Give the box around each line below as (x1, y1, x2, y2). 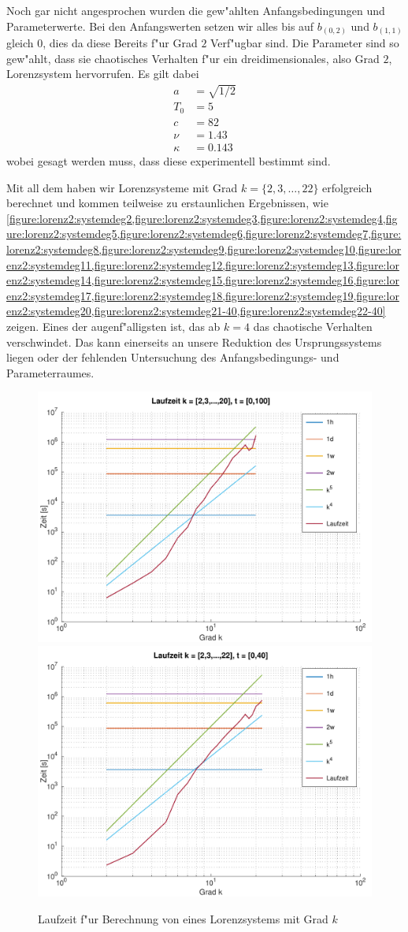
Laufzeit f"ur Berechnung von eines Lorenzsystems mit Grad (38, 910, 328, 926)
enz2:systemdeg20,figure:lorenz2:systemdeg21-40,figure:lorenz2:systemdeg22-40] (6, 303, 386, 319)
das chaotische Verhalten (253, 317, 373, 334)
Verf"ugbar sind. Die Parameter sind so (210, 35, 399, 51)
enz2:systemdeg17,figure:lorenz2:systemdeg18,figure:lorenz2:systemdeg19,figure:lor (6, 287, 399, 303)
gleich (6, 35, 34, 51)
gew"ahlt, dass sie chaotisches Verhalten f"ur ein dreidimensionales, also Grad (6, 50, 380, 66)
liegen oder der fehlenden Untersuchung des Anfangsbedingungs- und (6, 349, 339, 366)
